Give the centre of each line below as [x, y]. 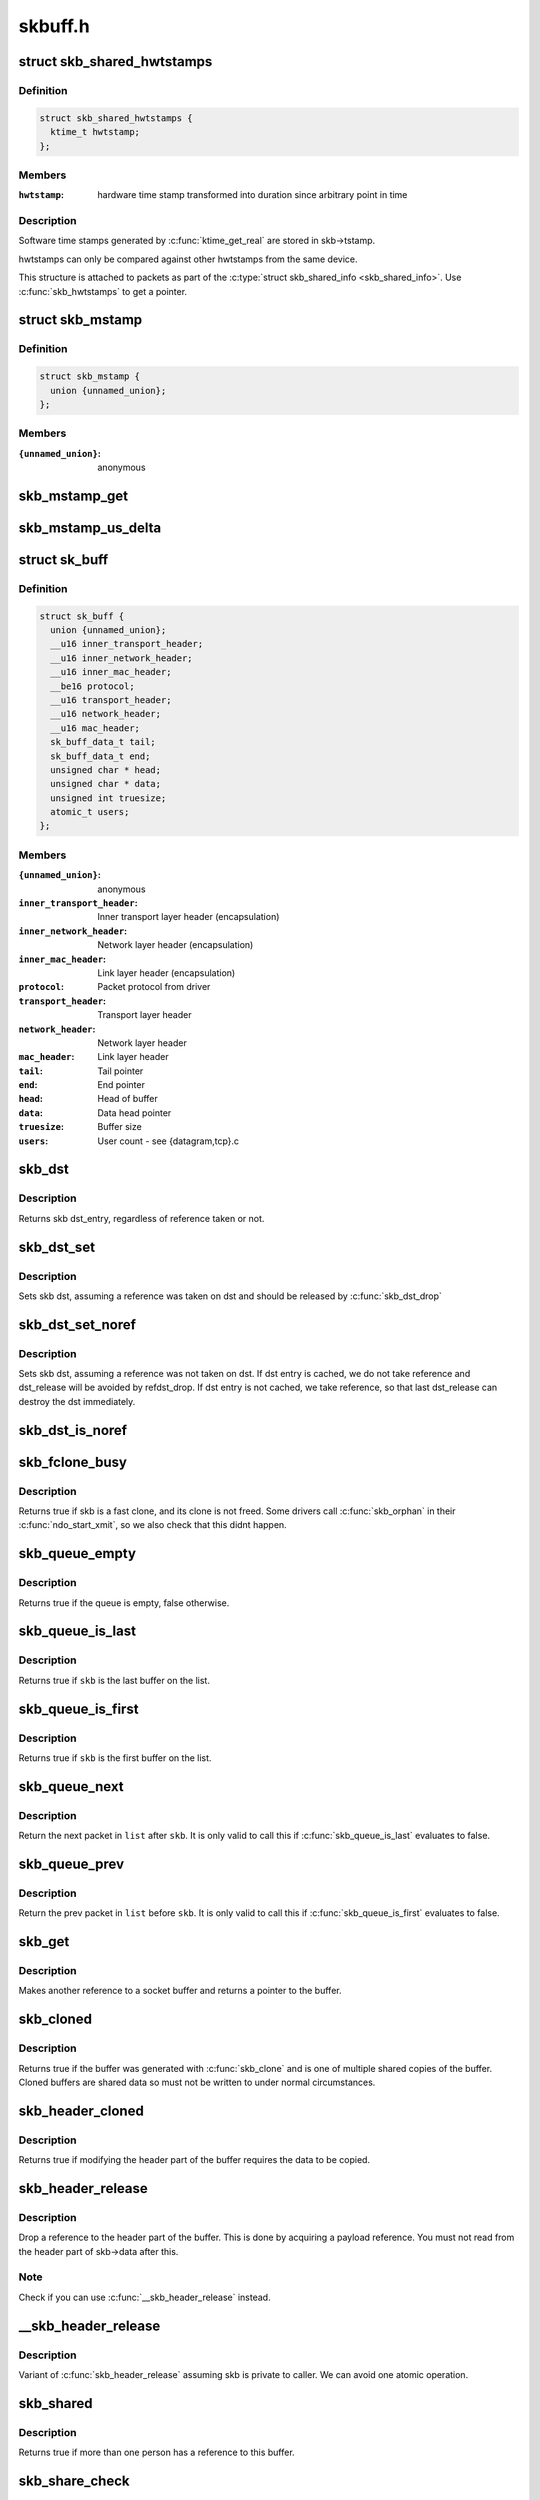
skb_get [44, 1941]
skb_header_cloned [81, 2110]
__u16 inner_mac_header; [111, 672]
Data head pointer [134, 1112]
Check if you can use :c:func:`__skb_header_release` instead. [144, 2297]
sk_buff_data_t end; [100, 756]
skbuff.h [54, 26]
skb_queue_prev [71, 1863]
